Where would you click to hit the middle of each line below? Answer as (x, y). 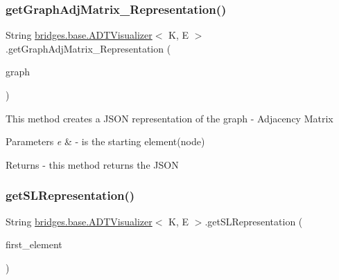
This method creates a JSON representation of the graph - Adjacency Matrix (169, 118)
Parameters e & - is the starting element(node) (105, 141)
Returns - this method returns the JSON (92, 164)
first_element (34, 244)
